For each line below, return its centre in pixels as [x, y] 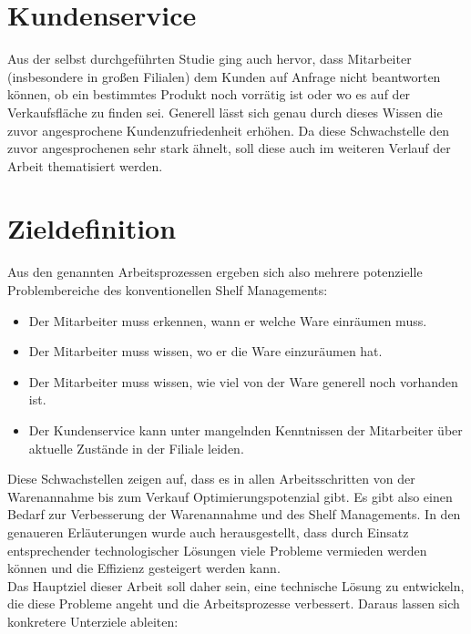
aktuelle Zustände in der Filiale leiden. [136, 448]
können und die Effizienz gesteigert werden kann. [144, 568]
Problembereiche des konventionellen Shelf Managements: [168, 290]
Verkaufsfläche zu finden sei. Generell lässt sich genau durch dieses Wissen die [225, 112]
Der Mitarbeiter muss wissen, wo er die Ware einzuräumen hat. [205, 351]
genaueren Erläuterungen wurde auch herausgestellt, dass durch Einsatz [208, 532]
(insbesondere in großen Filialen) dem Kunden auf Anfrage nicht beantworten [224, 76]
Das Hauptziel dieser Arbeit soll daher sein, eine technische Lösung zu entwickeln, [236, 585]
